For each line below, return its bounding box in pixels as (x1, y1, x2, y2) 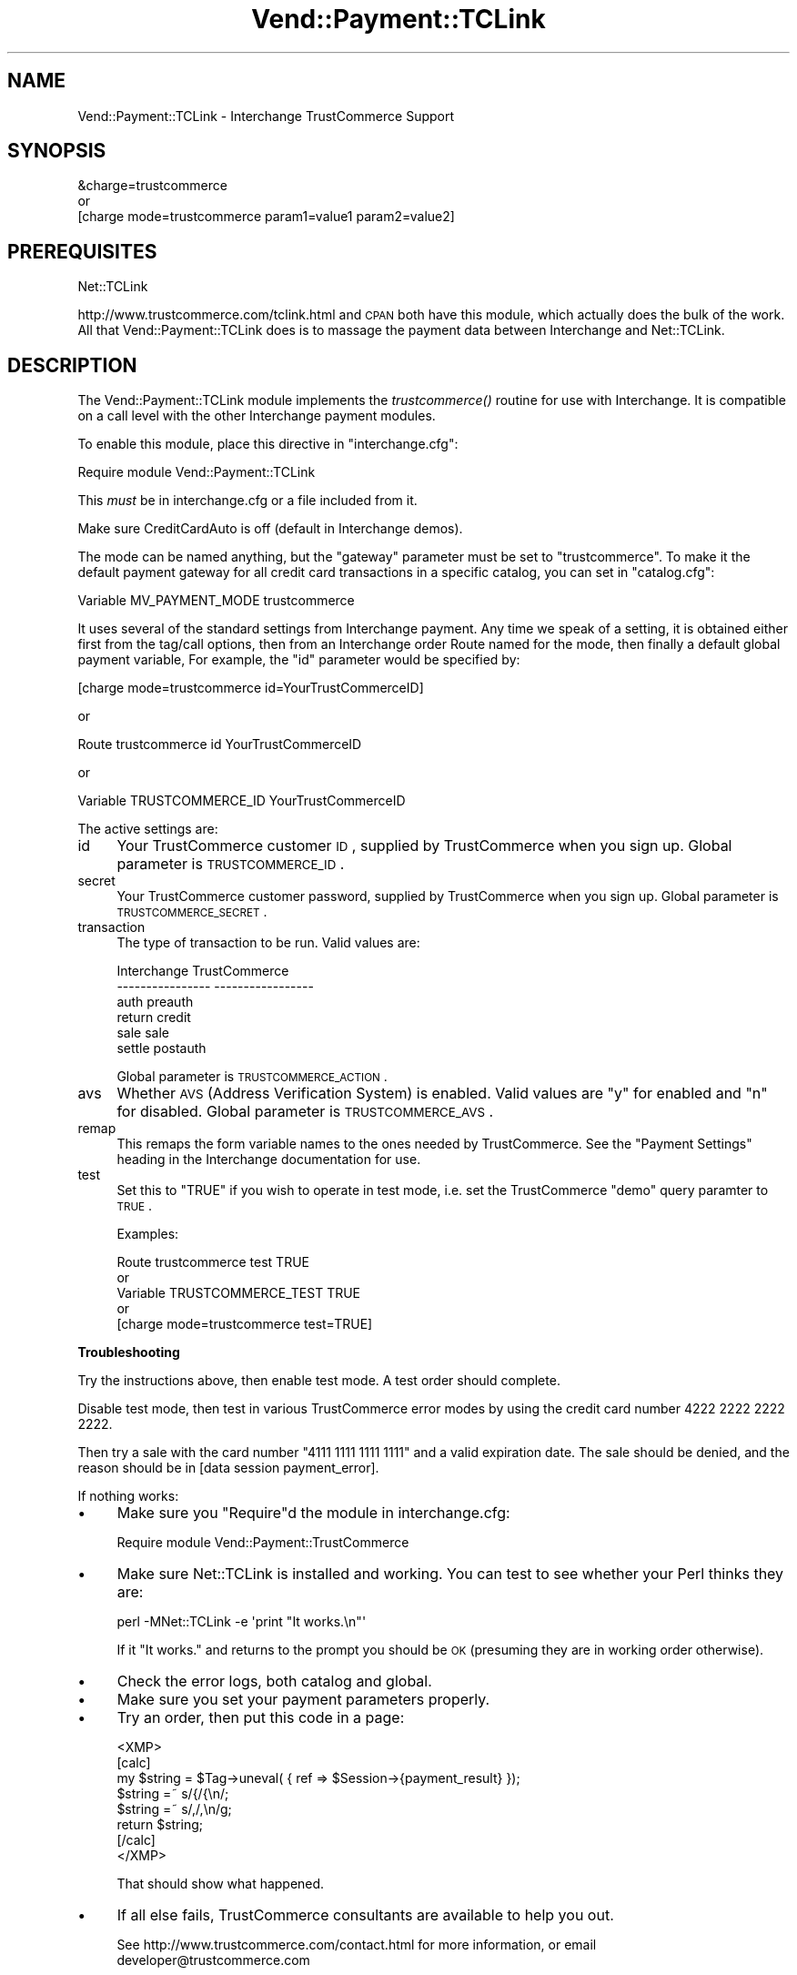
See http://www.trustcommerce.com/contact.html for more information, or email (116, 1937, 597, 1953)
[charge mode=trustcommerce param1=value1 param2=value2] (77, 208, 455, 225)
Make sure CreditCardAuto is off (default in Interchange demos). (77, 521, 463, 537)
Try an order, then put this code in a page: (116, 1708, 405, 1727)
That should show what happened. (116, 1876, 325, 1892)
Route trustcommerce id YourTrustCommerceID (77, 736, 362, 753)
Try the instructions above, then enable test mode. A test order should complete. (77, 1372, 560, 1389)
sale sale (116, 1025, 169, 1041)
